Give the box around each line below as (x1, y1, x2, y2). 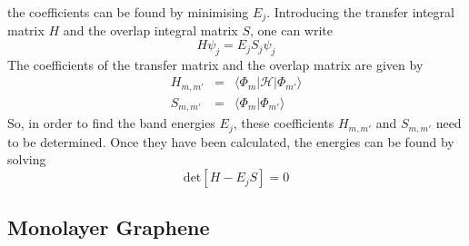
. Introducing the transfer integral (266, 3, 454, 21)
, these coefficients (233, 113, 334, 133)
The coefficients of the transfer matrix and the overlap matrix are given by (7, 54, 424, 74)
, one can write (249, 21, 333, 40)
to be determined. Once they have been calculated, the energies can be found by (7, 132, 454, 151)
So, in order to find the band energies (7, 113, 215, 133)
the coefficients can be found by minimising (7, 3, 249, 21)
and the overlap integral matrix (63, 21, 238, 40)
